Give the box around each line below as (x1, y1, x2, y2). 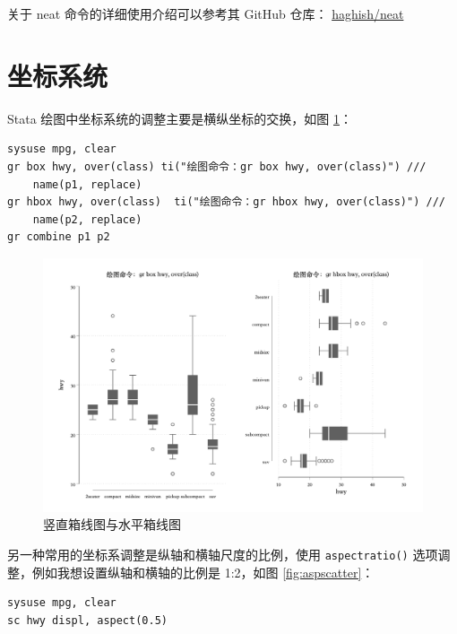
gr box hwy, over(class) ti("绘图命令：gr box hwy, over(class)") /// (7, 160, 427, 173)
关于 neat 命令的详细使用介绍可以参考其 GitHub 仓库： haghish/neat (7, 4, 404, 22)
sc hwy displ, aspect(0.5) (7, 613, 168, 627)
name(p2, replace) (32, 213, 142, 226)
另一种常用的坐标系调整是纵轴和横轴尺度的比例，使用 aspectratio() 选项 (7, 544, 438, 563)
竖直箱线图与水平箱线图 (43, 515, 181, 534)
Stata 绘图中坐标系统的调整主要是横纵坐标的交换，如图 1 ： (7, 109, 352, 127)
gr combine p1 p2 (7, 230, 110, 244)
